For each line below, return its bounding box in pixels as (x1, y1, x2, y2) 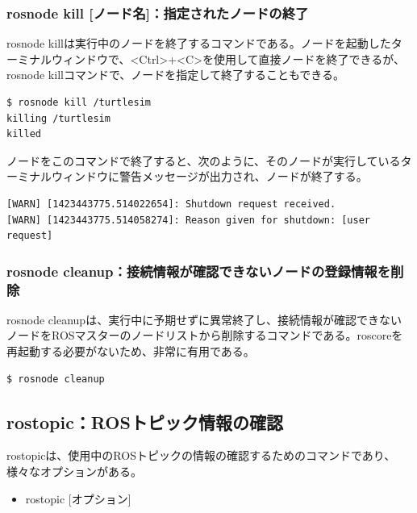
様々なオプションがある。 (6, 463, 142, 480)
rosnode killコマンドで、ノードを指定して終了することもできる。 (6, 66, 345, 83)
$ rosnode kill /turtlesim (6, 97, 151, 108)
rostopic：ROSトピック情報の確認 (6, 409, 283, 434)
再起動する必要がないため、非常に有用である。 (6, 343, 255, 360)
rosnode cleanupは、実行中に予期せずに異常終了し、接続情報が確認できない (6, 311, 402, 327)
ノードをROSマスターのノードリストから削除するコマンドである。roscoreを (6, 327, 403, 344)
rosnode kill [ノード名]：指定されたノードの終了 (6, 2, 309, 23)
